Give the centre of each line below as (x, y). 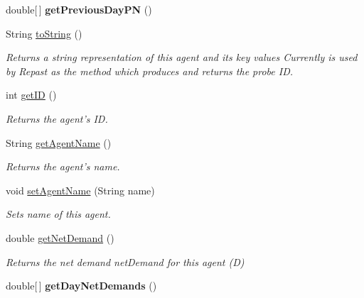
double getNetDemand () (60, 237)
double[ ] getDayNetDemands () (81, 286)
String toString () (44, 33)
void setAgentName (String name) (80, 190)
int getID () (31, 95)
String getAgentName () (59, 142)
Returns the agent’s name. (63, 166)
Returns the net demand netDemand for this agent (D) (125, 261)
